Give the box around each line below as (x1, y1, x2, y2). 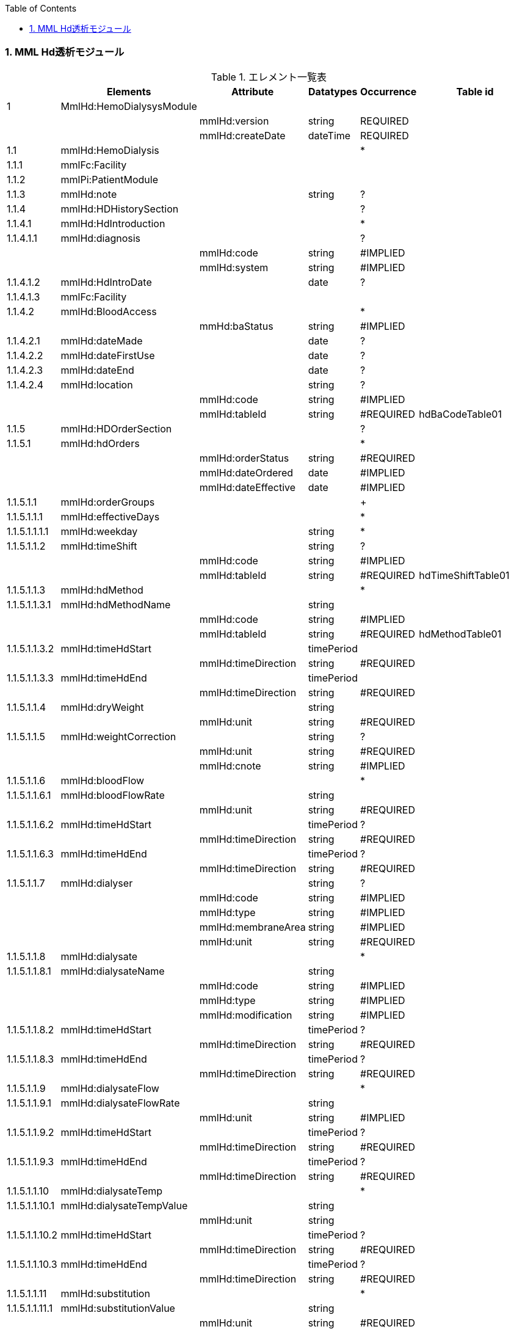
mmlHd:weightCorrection (60, 730, 176, 743)
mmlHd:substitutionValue (60, 1301, 175, 1314)
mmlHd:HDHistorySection (60, 202, 179, 215)
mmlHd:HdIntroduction (60, 217, 165, 230)
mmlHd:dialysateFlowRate (60, 1096, 180, 1109)
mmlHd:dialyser (60, 876, 133, 889)
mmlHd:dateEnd (60, 363, 134, 376)
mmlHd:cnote (199, 759, 261, 772)
